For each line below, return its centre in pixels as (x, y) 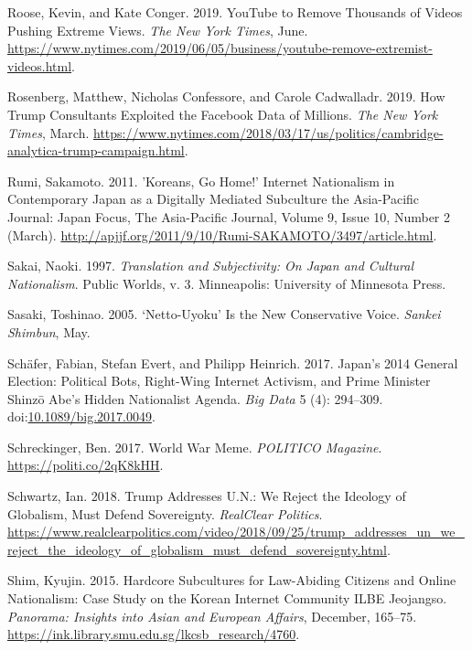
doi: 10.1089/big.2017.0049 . (81, 416)
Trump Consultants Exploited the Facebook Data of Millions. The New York (223, 114)
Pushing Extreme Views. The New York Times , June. (158, 30)
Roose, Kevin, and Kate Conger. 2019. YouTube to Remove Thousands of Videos (235, 12)
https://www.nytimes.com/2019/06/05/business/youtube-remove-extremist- (220, 48)
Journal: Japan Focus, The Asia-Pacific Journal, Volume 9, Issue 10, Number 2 (229, 216)
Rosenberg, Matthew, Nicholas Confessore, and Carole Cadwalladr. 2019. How (226, 96)
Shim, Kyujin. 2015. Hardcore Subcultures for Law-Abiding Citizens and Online (232, 580)
